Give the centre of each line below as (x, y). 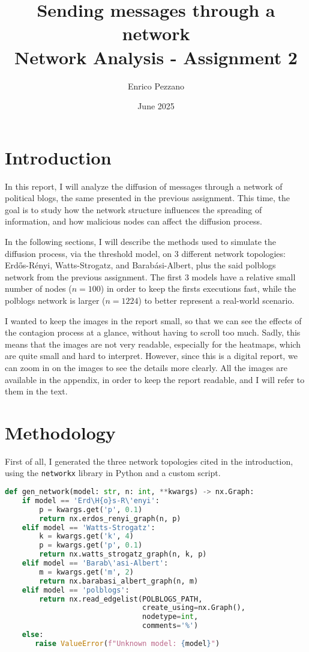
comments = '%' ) (170, 626)
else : (33, 635)
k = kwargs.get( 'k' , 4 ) (86, 536)
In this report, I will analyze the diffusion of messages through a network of (144, 186)
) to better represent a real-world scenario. (216, 300)
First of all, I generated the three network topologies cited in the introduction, (149, 461)
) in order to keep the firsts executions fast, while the (198, 288)
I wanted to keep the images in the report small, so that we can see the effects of (153, 320)
